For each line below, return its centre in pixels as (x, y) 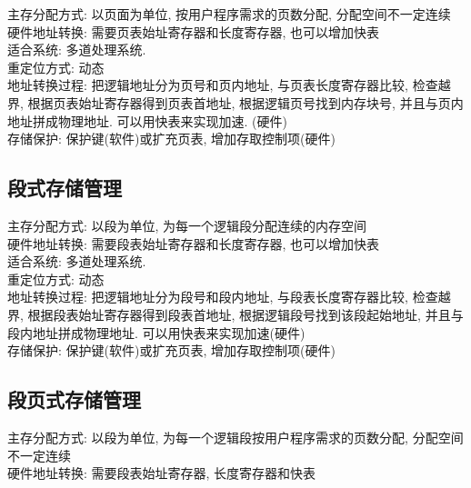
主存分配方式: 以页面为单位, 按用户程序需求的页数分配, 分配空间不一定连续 (229, 14)
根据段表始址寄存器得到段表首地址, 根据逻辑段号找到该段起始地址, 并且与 (246, 314)
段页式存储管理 (74, 399)
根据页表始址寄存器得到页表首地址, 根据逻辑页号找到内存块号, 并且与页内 (246, 102)
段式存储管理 (65, 188)
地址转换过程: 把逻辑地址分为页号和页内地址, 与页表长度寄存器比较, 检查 (223, 85)
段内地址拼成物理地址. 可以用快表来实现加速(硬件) (156, 332)
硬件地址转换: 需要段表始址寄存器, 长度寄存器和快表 (162, 473)
